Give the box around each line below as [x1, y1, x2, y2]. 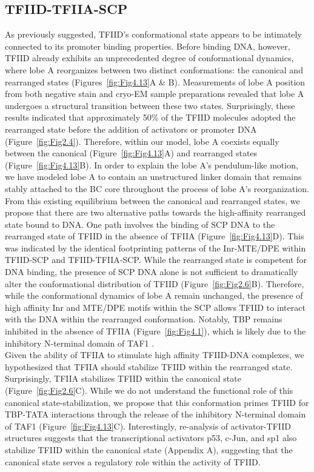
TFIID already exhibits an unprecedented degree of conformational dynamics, [5, 52, 294, 64]
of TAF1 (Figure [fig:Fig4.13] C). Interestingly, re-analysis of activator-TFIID [5, 419, 291, 432]
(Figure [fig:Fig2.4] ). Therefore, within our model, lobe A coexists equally [5, 135, 279, 147]
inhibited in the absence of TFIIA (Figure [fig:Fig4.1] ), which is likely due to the [5, 325, 306, 337]
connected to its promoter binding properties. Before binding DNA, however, [5, 39, 290, 52]
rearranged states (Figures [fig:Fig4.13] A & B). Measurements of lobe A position [5, 75, 306, 88]
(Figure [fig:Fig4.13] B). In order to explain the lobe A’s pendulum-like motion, [5, 158, 298, 171]
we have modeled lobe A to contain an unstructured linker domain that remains [5, 170, 302, 183]
